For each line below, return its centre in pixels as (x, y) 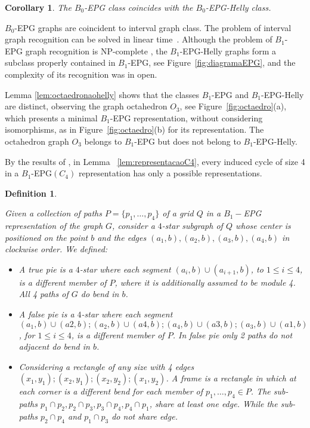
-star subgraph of (192, 226)
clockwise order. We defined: (56, 249)
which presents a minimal (51, 117)
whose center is (263, 226)
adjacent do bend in (54, 346)
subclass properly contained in (60, 62)
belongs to (103, 141)
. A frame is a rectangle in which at (231, 378)
